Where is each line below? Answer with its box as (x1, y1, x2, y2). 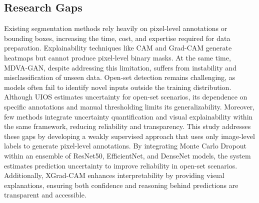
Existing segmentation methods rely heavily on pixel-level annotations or (4, 23, 227, 33)
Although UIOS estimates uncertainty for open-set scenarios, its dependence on (4, 91, 247, 102)
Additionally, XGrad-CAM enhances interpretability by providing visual (4, 170, 224, 180)
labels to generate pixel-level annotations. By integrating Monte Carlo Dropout (4, 140, 246, 151)
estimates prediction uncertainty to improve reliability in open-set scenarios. (4, 160, 237, 170)
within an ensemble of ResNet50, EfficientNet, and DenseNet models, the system (4, 150, 251, 160)
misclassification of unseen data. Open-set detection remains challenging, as (4, 72, 235, 82)
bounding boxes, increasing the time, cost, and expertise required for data (4, 32, 230, 43)
